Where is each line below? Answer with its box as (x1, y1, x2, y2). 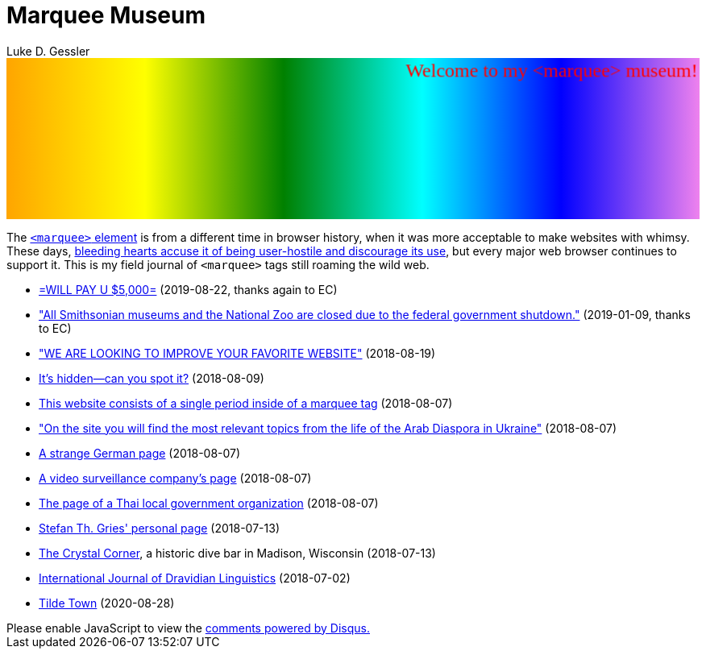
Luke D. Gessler (6, 44, 90, 58)
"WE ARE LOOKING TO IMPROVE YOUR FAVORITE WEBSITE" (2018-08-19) (39, 346, 436, 360)
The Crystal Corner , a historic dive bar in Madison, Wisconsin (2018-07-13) (39, 545, 436, 560)
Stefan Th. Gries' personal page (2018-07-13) (39, 520, 280, 535)
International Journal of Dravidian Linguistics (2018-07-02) (39, 570, 351, 585)
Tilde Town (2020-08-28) (39, 595, 175, 610)
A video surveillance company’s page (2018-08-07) (39, 471, 312, 485)
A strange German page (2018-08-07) (39, 446, 241, 460)
